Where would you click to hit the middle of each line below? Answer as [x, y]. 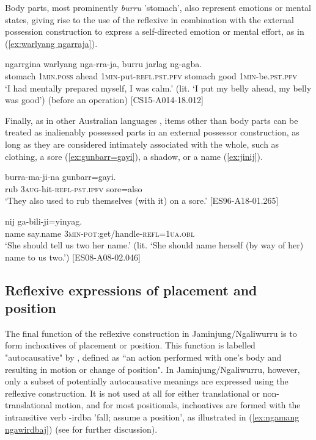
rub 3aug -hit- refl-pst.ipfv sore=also [74, 188]
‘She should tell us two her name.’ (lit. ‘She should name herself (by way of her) [154, 245]
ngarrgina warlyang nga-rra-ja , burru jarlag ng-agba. [104, 64]
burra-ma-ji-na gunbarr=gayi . [61, 177]
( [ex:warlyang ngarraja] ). [51, 43]
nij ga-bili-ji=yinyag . [44, 221]
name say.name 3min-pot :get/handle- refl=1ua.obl [100, 233]
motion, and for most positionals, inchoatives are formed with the [178, 405]
